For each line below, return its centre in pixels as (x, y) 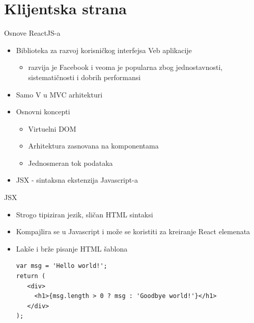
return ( (31, 276)
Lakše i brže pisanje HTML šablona (72, 248)
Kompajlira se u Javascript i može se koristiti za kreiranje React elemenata (133, 231)
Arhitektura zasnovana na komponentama (93, 146)
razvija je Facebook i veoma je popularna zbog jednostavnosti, (125, 67)
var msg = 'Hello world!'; (62, 266)
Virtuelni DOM (52, 128)
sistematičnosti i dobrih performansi (84, 77)
